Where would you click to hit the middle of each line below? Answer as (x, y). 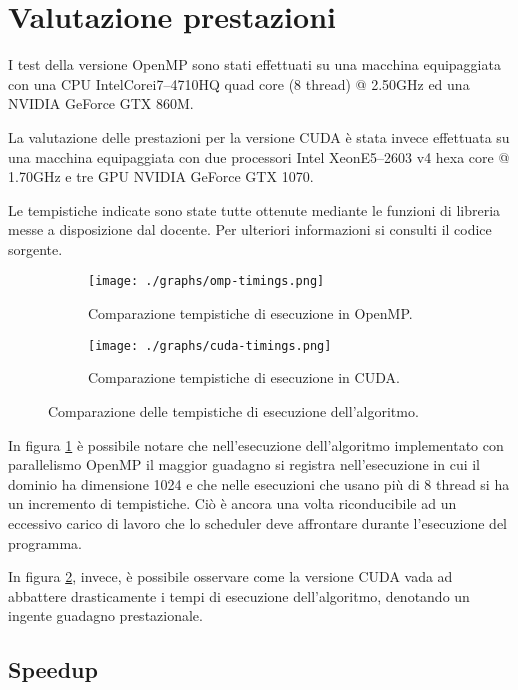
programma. (45, 542)
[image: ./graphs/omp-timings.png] (206, 281)
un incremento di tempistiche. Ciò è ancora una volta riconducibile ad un (232, 503)
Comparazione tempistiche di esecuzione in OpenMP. (250, 313)
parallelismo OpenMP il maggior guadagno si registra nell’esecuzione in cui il (244, 464)
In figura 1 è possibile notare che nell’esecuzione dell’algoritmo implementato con (256, 444)
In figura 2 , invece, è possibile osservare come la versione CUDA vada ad (230, 576)
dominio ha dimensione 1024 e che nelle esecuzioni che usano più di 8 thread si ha (259, 483)
